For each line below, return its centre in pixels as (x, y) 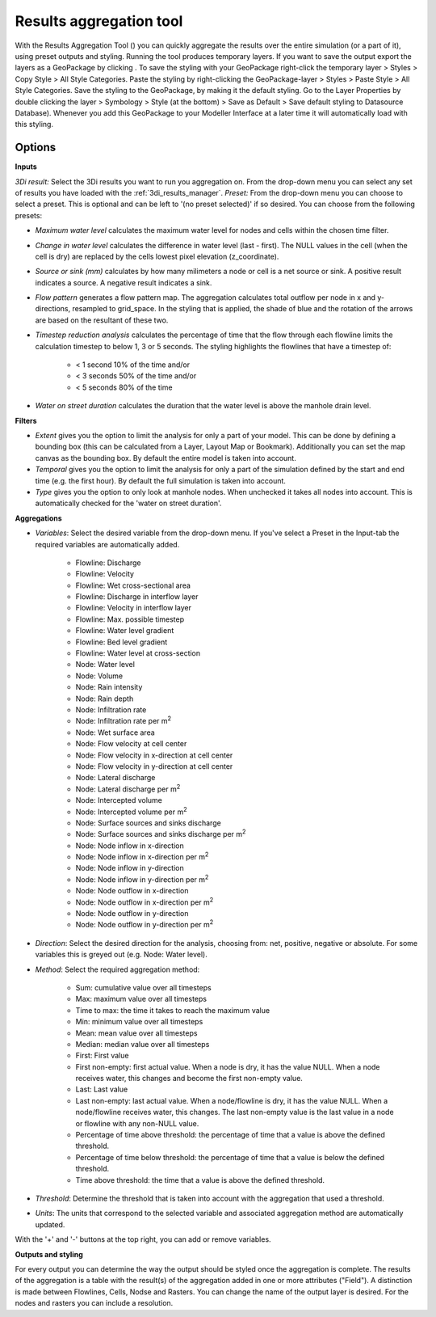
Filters (26, 420)
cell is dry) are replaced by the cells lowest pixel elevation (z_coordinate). (157, 256)
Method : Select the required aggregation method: (117, 969)
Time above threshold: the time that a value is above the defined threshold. (200, 1180)
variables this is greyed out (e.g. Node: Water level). (121, 955)
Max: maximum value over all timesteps (141, 999)
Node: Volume (99, 676)
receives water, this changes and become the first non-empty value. (189, 1079)
